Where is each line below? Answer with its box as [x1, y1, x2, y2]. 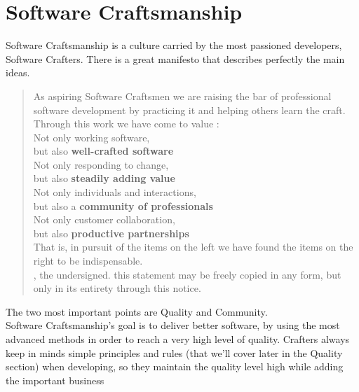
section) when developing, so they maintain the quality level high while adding [6, 359, 344, 374]
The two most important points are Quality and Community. [6, 304, 268, 318]
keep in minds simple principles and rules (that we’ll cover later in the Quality [6, 345, 343, 360]
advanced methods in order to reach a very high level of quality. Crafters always [6, 332, 350, 346]
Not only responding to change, [33, 157, 169, 171]
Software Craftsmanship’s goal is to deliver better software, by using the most [6, 318, 340, 332]
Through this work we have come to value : [33, 116, 219, 131]
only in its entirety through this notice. [33, 281, 201, 295]
